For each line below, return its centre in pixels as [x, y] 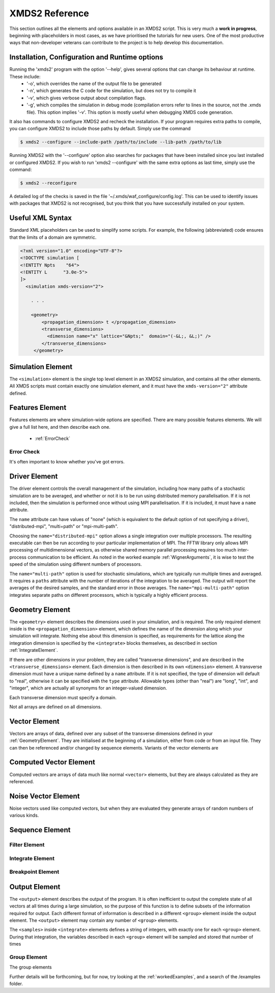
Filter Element [27, 844]
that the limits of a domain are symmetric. [53, 237]
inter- [243, 550]
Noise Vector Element [45, 796]
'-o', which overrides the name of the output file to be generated [94, 84]
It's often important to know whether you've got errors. [67, 462]
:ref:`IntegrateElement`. [34, 650]
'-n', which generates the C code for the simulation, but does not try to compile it [111, 91]
